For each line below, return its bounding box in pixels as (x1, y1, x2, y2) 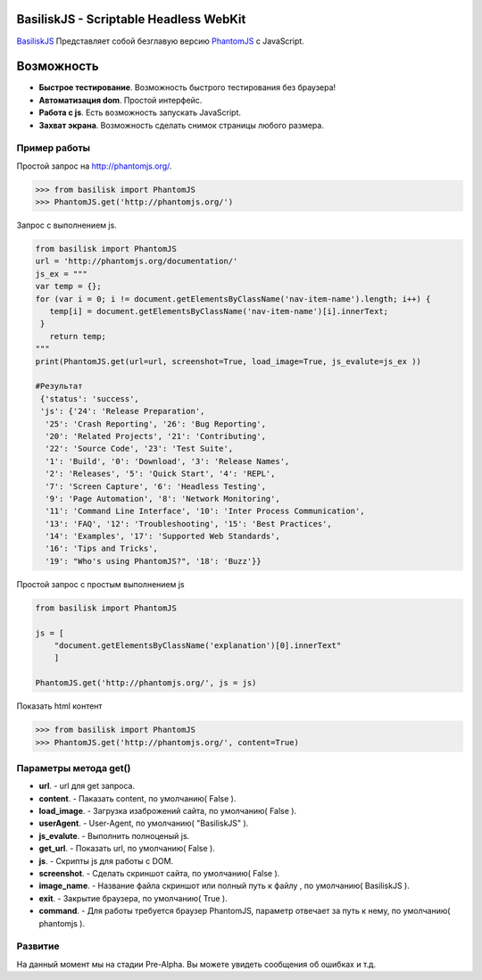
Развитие (16, 940, 60, 952)
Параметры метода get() (16, 761, 131, 774)
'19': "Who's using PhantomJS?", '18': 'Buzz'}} (45, 556, 262, 566)
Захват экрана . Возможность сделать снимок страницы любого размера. (38, 120, 325, 130)
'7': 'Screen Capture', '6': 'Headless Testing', (45, 481, 267, 491)
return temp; (49, 331, 107, 341)
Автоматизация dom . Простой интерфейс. (38, 95, 203, 105)
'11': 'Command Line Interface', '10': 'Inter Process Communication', (45, 506, 365, 517)
